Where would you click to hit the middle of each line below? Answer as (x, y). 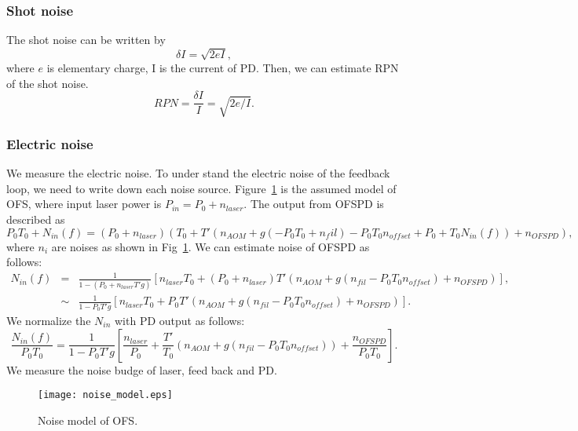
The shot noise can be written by (86, 40)
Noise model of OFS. (88, 420)
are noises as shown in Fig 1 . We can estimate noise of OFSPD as (210, 246)
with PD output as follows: (180, 320)
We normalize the (49, 320)
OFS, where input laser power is (84, 204)
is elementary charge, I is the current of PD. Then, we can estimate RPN (223, 67)
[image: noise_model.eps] (105, 395)
